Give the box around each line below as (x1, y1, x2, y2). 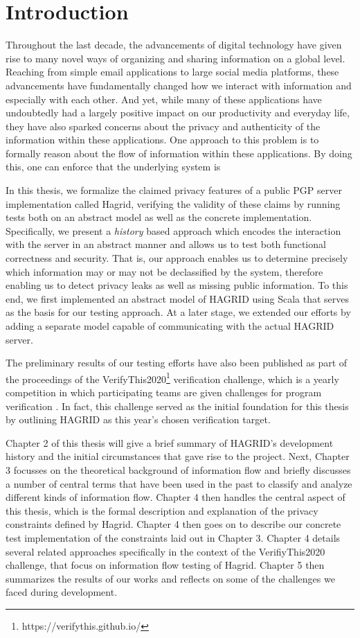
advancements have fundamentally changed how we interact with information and (6, 78, 352, 92)
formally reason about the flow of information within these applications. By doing (6, 145, 352, 160)
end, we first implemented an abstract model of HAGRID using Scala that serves (6, 291, 350, 305)
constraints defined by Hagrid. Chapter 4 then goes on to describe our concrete (6, 517, 341, 531)
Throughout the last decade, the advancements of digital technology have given (6, 37, 342, 52)
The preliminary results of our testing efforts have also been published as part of (6, 355, 348, 370)
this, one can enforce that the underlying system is (6, 159, 221, 174)
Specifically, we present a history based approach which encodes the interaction (6, 223, 341, 238)
